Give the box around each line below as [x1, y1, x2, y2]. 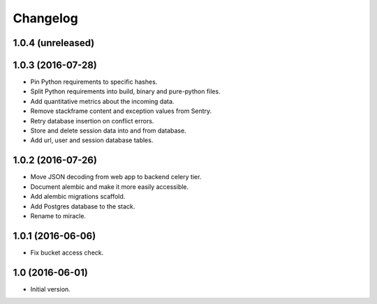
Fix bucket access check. [30, 248, 104, 257]
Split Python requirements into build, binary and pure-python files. [30, 87, 221, 96]
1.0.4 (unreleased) [13, 37, 95, 49]
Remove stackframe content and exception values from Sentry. [30, 107, 212, 115]
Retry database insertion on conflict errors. [30, 116, 154, 125]
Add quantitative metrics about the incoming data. [30, 97, 175, 105]
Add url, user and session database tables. [30, 136, 154, 144]
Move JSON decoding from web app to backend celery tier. [30, 173, 202, 181]
